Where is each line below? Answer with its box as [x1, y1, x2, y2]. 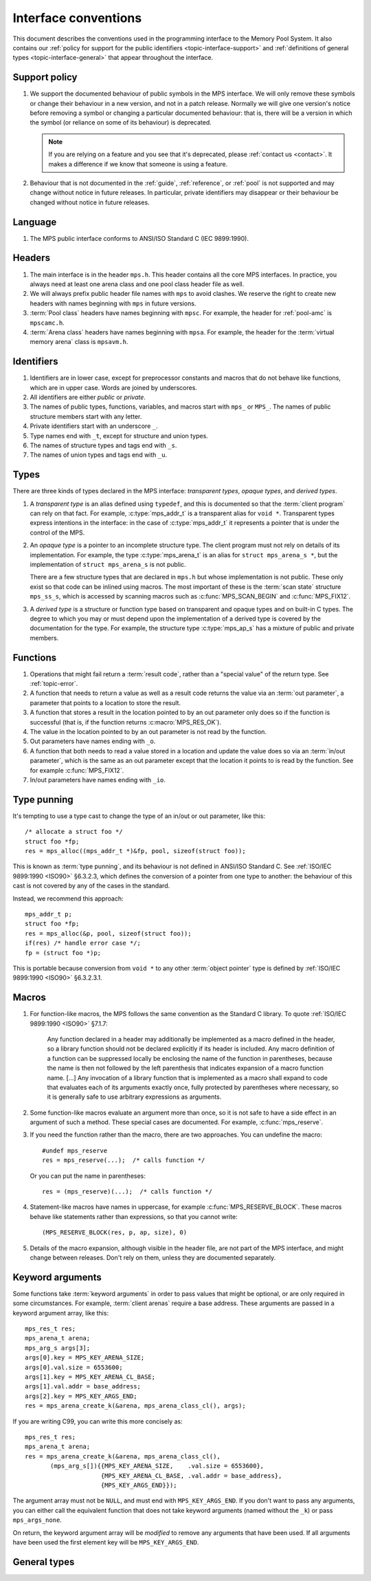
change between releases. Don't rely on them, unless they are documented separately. [30, 1254, 276, 1262]
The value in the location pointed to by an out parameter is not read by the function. [30, 727, 267, 735]
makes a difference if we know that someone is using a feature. [48, 160, 228, 168]
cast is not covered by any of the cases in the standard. [12, 881, 170, 890]
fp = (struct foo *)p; [25, 949, 102, 956]
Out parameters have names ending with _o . [30, 737, 156, 746]
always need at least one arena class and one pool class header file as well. [30, 279, 245, 288]
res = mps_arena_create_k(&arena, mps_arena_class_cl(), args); [25, 1402, 247, 1410]
